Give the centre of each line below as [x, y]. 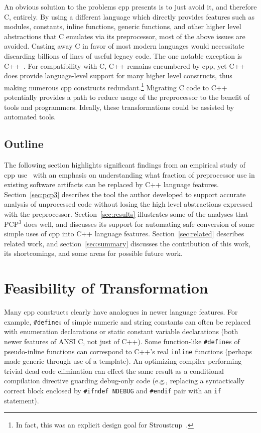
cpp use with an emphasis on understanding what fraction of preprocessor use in [129, 174]
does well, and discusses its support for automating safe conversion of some [139, 224]
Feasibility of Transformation [106, 288]
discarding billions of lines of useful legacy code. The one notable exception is [123, 55]
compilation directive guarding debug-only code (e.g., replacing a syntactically [124, 381]
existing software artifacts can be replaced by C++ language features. [111, 184]
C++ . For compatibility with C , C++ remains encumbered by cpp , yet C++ [125, 65]
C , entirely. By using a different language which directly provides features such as [129, 16]
